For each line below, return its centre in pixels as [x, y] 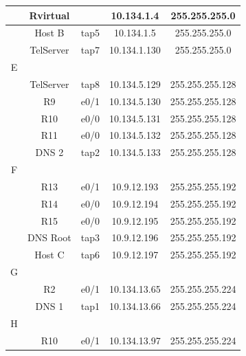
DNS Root [49, 237]
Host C [49, 255]
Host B [49, 33]
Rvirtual [49, 15]
